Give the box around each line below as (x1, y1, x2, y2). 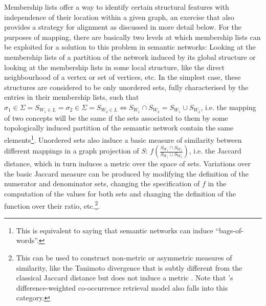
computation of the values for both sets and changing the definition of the (4, 188, 236, 199)
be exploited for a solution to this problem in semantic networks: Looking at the (4, 41, 256, 52)
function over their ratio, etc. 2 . (4, 199, 100, 211)
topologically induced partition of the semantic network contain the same (4, 122, 234, 133)
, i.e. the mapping (201, 101, 256, 112)
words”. (16, 235, 39, 246)
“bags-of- (215, 225, 243, 235)
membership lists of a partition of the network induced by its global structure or (4, 51, 256, 62)
